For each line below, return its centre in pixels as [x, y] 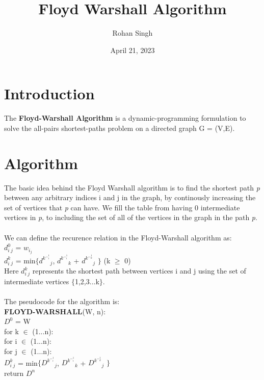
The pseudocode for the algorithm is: [62, 301]
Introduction [49, 93]
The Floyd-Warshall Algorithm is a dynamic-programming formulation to [125, 118]
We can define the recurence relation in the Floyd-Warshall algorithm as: [118, 237]
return [14, 373]
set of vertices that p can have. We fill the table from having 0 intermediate [122, 207]
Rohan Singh [133, 33]
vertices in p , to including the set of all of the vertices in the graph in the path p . [131, 217]
